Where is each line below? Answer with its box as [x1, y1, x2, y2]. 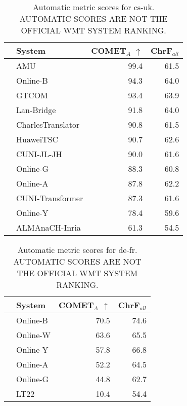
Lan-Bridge [16, 104, 56, 116]
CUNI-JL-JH [16, 148, 62, 160]
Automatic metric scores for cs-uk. [32, 1, 155, 13]
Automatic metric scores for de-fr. [17, 244, 137, 255]
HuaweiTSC [16, 133, 59, 145]
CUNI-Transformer [16, 192, 83, 204]
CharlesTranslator [16, 119, 80, 130]
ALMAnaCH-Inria [16, 222, 81, 233]
